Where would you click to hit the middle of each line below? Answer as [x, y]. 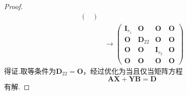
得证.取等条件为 [30, 71]
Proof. [13, 6]
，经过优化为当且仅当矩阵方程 [133, 71]
